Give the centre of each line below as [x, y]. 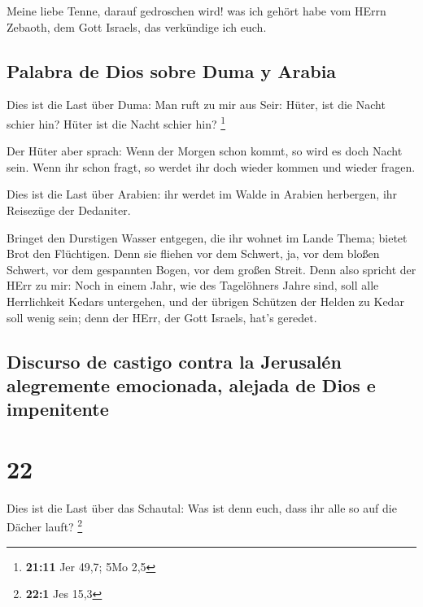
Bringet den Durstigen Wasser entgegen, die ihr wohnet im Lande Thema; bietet [207, 237]
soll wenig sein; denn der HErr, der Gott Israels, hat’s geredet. [162, 317]
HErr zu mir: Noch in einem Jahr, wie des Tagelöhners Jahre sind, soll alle [193, 285]
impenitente [58, 409]
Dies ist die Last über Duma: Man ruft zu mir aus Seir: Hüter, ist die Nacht [196, 105]
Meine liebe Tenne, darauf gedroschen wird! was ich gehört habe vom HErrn [196, 11]
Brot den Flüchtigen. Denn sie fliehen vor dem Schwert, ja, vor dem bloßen [193, 253]
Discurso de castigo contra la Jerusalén [174, 361]
